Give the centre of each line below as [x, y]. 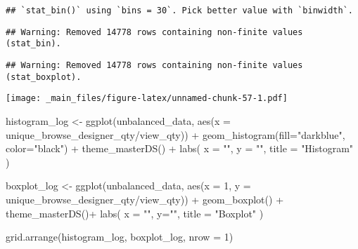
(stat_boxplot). [44, 77]
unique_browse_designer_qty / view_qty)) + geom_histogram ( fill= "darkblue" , [175, 134]
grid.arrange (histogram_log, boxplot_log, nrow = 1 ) [120, 237]
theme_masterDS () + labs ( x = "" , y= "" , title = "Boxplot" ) [135, 213]
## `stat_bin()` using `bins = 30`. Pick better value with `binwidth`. [179, 11]
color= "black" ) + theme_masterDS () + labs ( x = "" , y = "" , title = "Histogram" [180, 148]
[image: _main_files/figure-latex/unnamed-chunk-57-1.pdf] [147, 99]
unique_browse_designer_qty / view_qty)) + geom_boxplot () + [145, 199]
